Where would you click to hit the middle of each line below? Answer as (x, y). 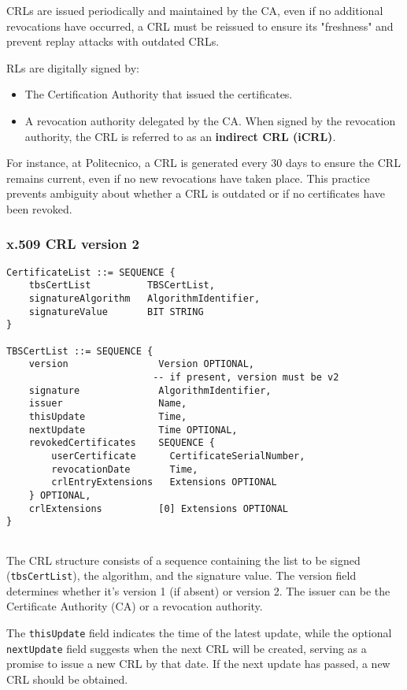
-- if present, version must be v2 (246, 377)
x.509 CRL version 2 (73, 244)
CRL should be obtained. (67, 679)
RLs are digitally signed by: (73, 67)
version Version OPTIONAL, (141, 364)
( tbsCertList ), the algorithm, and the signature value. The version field (181, 575)
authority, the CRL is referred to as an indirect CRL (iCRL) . (180, 136)
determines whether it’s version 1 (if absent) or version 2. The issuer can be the (198, 590)
